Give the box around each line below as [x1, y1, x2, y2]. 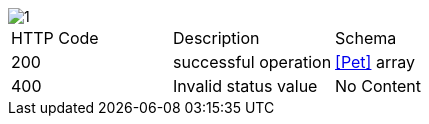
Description [173, 28, 260, 48]
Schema [335, 28, 397, 48]
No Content [335, 76, 422, 96]
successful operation [173, 52, 332, 72]
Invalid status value [173, 76, 318, 96]
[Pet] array [335, 52, 415, 72]
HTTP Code [11, 28, 99, 48]
